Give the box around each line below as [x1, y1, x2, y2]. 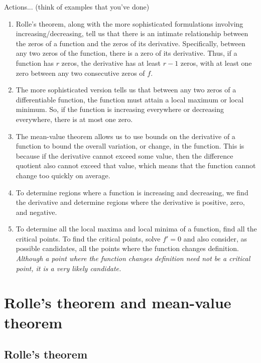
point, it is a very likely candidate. [16, 263, 121, 273]
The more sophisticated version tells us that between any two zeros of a [16, 84, 236, 95]
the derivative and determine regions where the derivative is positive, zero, [16, 197, 245, 207]
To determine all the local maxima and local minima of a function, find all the [16, 223, 257, 234]
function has [16, 57, 54, 68]
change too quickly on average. [16, 170, 110, 180]
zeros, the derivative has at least [61, 57, 161, 68]
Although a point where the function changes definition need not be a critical [16, 253, 250, 264]
